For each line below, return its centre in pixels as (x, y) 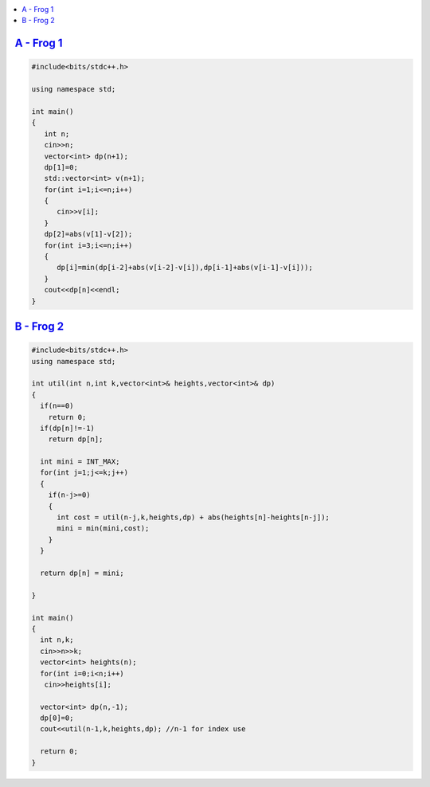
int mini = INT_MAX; (80, 462)
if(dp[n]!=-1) (68, 428)
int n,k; (57, 640)
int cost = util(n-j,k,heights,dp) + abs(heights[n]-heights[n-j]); (193, 517)
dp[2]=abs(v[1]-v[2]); (88, 234)
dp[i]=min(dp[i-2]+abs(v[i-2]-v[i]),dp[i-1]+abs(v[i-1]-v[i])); (185, 268)
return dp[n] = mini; (82, 573)
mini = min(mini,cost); (103, 529)
